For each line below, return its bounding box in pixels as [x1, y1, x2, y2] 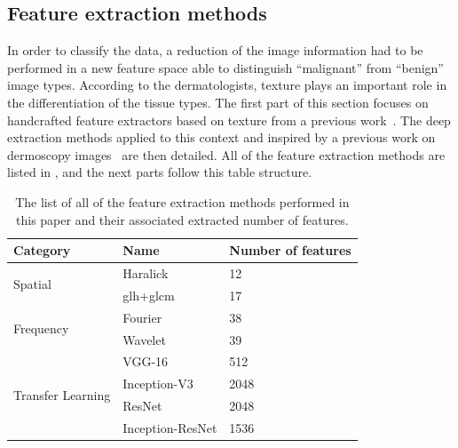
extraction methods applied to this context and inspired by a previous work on [7, 128, 436, 147]
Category [13, 241, 71, 260]
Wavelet [122, 330, 166, 348]
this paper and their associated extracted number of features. [16, 210, 349, 228]
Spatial [13, 275, 51, 293]
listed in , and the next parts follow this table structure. [7, 163, 312, 181]
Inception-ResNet [122, 418, 217, 436]
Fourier [122, 308, 162, 326]
